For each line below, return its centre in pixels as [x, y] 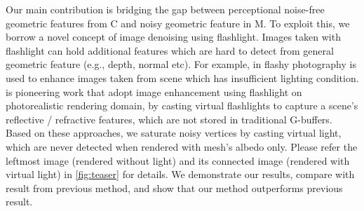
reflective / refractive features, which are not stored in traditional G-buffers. [169, 119]
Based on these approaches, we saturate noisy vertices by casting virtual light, [174, 133]
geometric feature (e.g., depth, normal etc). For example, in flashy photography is [181, 64]
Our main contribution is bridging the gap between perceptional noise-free [165, 9]
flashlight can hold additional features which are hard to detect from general [170, 50]
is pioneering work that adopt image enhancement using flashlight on [154, 91]
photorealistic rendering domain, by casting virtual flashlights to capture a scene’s [182, 105]
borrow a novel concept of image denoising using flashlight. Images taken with [173, 37]
